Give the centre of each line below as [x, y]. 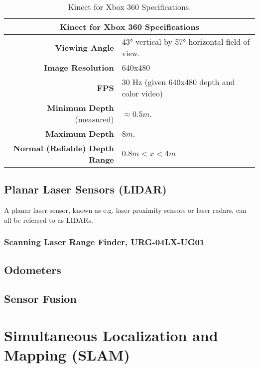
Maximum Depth [79, 134]
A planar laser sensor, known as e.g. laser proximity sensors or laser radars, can [125, 210]
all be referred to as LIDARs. [49, 220]
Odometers [33, 269]
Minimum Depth [80, 108]
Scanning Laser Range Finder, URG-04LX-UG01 [104, 242]
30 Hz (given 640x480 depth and [178, 82]
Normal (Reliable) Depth [64, 148]
